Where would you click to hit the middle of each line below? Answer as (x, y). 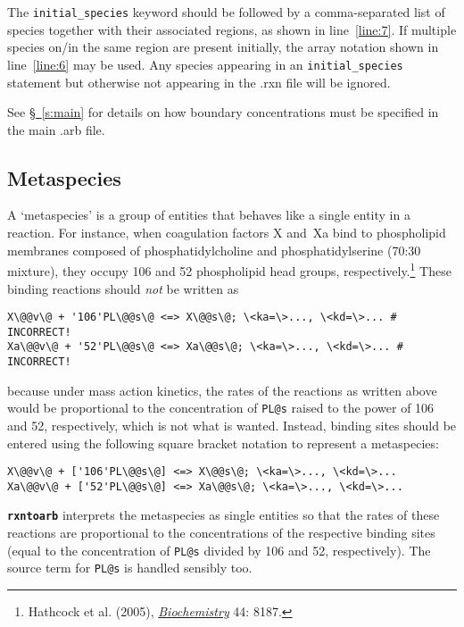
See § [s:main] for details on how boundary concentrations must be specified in (223, 112)
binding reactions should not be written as (123, 288)
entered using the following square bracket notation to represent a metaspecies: (223, 443)
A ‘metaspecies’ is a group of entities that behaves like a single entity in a (209, 215)
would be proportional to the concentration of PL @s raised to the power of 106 (221, 408)
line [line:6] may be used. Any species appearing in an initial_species (205, 64)
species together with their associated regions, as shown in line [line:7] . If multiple (232, 29)
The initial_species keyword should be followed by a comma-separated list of (226, 12)
